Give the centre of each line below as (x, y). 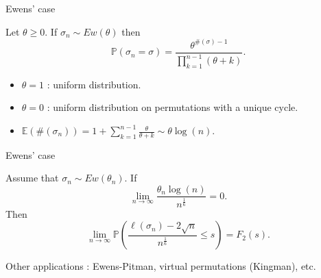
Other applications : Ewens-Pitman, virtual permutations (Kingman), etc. (161, 266)
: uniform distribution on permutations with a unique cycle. (173, 107)
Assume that (32, 178)
